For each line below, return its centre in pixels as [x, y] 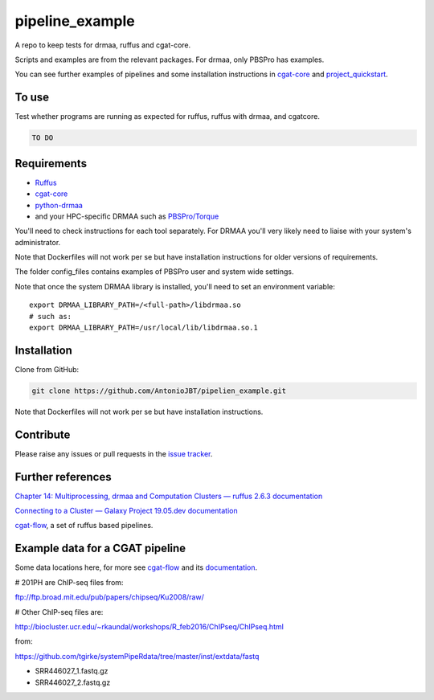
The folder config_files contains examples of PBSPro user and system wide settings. [154, 272]
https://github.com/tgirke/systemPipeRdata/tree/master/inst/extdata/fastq [137, 656]
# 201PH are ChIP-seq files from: [69, 582]
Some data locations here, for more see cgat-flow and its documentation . [136, 567]
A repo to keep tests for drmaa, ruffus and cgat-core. [103, 45]
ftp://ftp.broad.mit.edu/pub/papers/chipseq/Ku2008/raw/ [109, 597]
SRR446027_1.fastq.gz [72, 671]
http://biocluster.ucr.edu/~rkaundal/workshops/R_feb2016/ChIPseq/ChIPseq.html [149, 626]
